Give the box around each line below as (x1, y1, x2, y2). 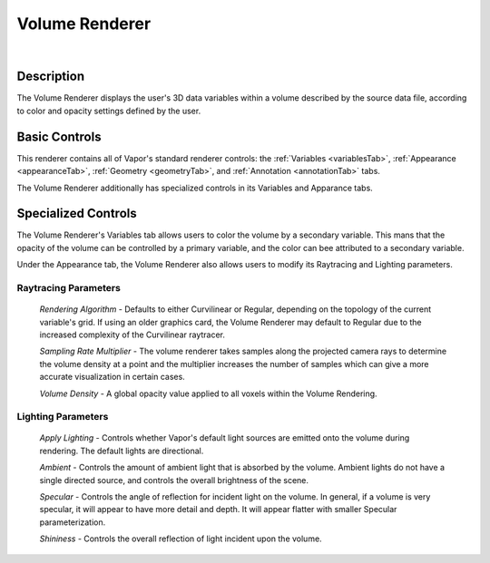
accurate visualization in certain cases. (39, 372, 185, 383)
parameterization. (39, 517, 106, 528)
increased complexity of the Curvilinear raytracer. (39, 329, 226, 340)
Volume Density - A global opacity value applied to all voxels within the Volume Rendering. (39, 388, 377, 399)
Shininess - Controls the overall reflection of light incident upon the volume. (39, 533, 322, 544)
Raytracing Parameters (16, 281, 122, 294)
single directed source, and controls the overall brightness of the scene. (39, 474, 309, 485)
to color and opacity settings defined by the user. (16, 105, 201, 116)
